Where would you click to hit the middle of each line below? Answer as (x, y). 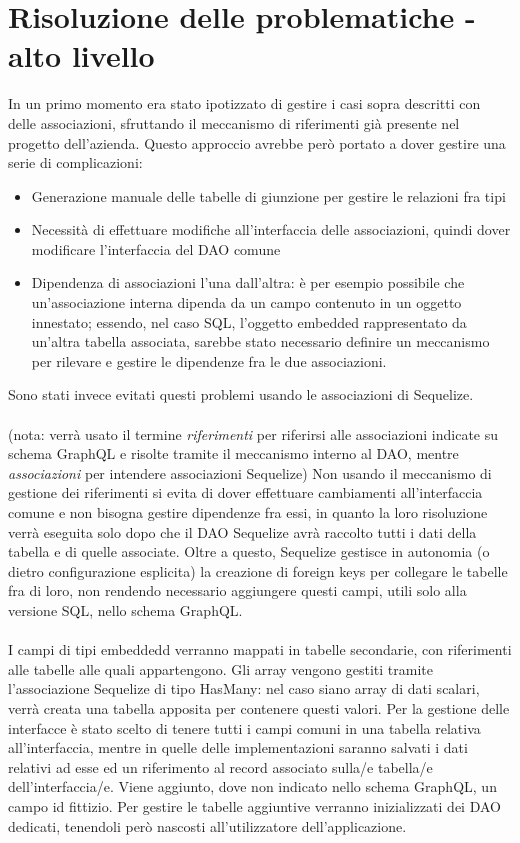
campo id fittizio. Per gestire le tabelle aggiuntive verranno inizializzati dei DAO (254, 805)
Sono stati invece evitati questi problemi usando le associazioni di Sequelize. (241, 394)
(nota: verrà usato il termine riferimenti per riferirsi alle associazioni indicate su (253, 433)
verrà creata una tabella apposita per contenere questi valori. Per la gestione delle (259, 707)
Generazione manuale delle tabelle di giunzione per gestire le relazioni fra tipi (268, 195)
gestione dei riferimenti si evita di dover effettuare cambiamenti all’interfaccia (245, 492)
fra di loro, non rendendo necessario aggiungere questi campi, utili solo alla (237, 590)
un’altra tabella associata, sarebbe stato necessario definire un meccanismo (260, 341)
